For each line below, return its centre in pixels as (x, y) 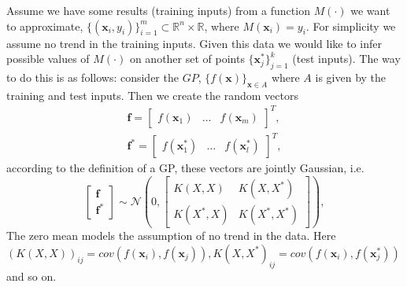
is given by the (351, 77)
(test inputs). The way (346, 59)
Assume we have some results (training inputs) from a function (158, 10)
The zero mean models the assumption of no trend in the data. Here (171, 235)
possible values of (48, 59)
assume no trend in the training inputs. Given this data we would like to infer (194, 43)
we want (370, 10)
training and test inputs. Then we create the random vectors (152, 95)
